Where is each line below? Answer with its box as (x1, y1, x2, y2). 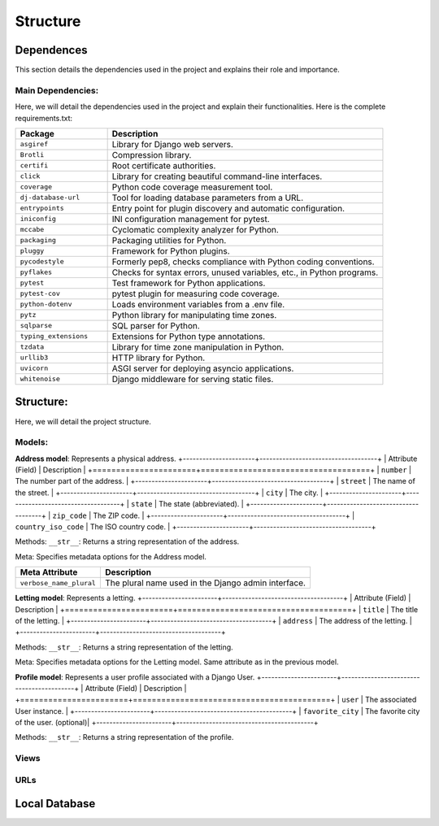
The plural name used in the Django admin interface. (104, 577, 306, 589)
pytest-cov (20, 289, 61, 298)
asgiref (20, 140, 49, 149)
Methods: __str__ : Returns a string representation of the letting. (15, 642, 233, 652)
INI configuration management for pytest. (111, 213, 270, 224)
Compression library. (111, 149, 192, 160)
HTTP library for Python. (111, 352, 206, 363)
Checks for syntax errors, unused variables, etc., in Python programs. (111, 267, 379, 278)
